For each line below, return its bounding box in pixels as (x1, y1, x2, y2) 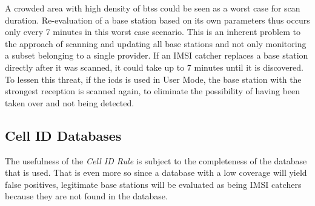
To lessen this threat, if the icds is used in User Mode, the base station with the (5, 72, 302, 85)
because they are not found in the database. (5, 190, 168, 202)
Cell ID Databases (5, 126, 122, 144)
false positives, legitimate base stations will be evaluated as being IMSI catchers (5, 178, 302, 190)
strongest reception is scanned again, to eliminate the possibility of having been (5, 85, 300, 97)
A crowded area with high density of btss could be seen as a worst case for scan (5, 2, 300, 14)
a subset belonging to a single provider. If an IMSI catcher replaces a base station (5, 49, 308, 62)
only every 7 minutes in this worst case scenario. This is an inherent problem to (5, 25, 300, 38)
